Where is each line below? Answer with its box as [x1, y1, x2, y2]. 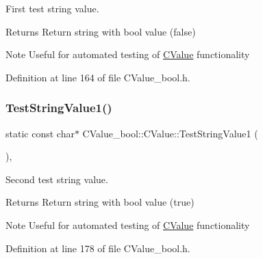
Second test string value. [5, 172, 108, 186]
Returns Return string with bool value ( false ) [5, 24, 196, 38]
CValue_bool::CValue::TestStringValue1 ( [82, 126, 258, 140]
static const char [5, 126, 75, 140]
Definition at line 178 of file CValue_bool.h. [5, 241, 190, 255]
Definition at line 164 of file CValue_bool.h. [5, 70, 190, 84]
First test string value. [5, 1, 99, 15]
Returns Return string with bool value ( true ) [5, 195, 195, 209]
